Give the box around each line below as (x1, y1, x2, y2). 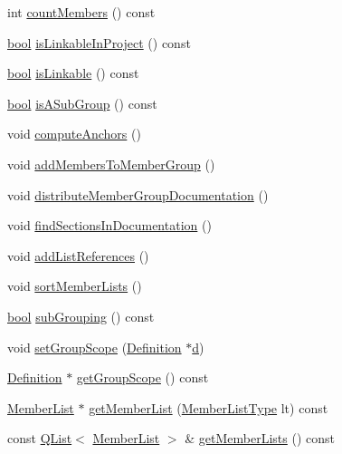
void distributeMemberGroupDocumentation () (7, 185, 269, 204)
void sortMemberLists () (7, 276, 142, 295)
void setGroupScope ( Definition (7, 337, 182, 356)
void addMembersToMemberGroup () (7, 154, 215, 173)
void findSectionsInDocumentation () (7, 216, 212, 235)
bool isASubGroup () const (7, 93, 157, 112)
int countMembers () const (7, 3, 156, 21)
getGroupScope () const (76, 368, 209, 387)
